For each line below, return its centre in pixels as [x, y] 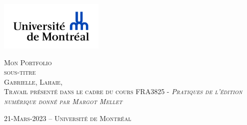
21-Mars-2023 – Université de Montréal [68, 118]
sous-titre [20, 72]
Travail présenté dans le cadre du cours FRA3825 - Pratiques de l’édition [123, 91]
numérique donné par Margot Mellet [63, 101]
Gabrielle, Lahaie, [33, 81]
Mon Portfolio [28, 62]
